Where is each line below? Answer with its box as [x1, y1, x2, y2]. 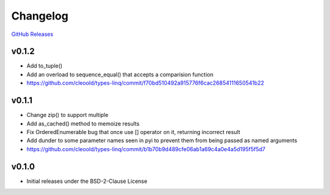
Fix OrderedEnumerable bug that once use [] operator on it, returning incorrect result [26, 128, 241, 135]
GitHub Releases [11, 30, 54, 38]
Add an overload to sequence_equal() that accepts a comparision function [26, 71, 214, 78]
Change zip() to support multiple [26, 112, 109, 119]
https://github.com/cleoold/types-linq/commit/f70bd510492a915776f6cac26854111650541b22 [26, 79, 265, 87]
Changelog [11, 9, 68, 23]
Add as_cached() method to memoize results [26, 119, 140, 127]
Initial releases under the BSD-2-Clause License [26, 177, 148, 185]
